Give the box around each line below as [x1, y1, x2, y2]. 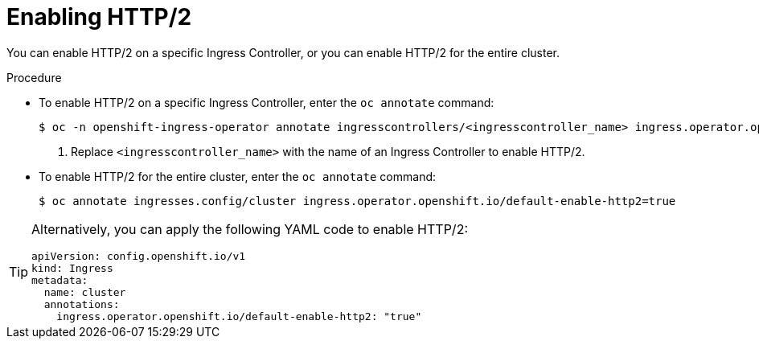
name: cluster [43, 285, 126, 298]
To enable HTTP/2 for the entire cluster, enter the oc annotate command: [39, 169, 437, 183]
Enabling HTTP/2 [6, 3, 192, 31]
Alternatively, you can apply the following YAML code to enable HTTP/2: [31, 220, 468, 237]
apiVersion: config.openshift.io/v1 [31, 249, 246, 262]
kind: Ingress [31, 261, 113, 274]
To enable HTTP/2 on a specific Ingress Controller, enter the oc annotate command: [39, 95, 494, 109]
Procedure [6, 70, 62, 84]
